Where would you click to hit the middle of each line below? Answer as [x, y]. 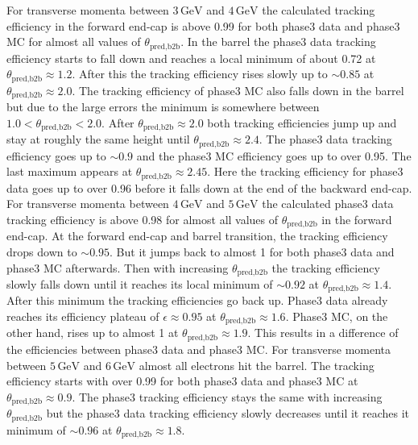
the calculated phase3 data [328, 204]
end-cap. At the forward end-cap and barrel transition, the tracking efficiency [197, 236]
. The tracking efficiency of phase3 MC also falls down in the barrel [238, 90]
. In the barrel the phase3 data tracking [278, 42]
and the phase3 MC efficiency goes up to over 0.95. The [274, 155]
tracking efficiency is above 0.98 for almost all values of [143, 219]
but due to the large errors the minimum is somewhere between [163, 107]
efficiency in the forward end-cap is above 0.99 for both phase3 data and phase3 [203, 25]
